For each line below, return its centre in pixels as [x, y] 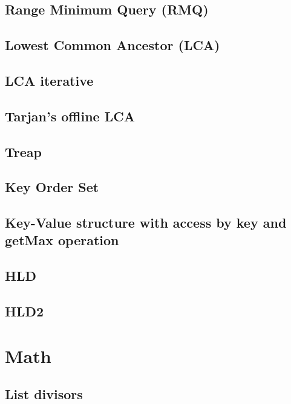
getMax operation [62, 240]
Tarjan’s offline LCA [70, 116]
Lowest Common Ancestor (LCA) [113, 45]
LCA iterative [49, 80]
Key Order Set [52, 187]
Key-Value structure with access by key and [146, 223]
